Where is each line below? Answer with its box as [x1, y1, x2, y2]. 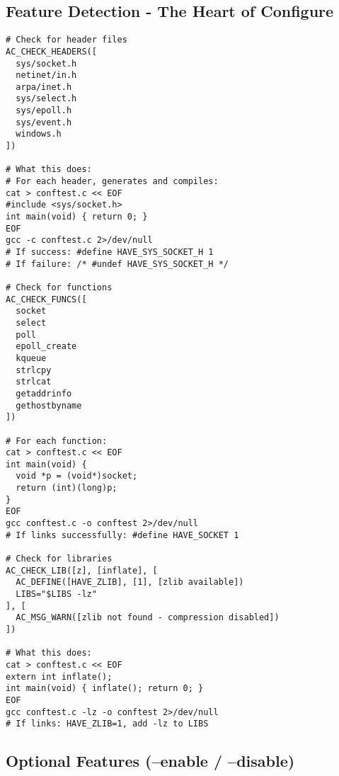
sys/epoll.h [16, 105, 72, 116]
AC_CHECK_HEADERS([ [6, 46, 97, 57]
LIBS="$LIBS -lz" [16, 589, 97, 600]
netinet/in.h [16, 70, 77, 81]
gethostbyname [16, 400, 82, 411]
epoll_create [16, 341, 77, 352]
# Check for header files [6, 35, 127, 45]
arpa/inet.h [16, 81, 72, 92]
